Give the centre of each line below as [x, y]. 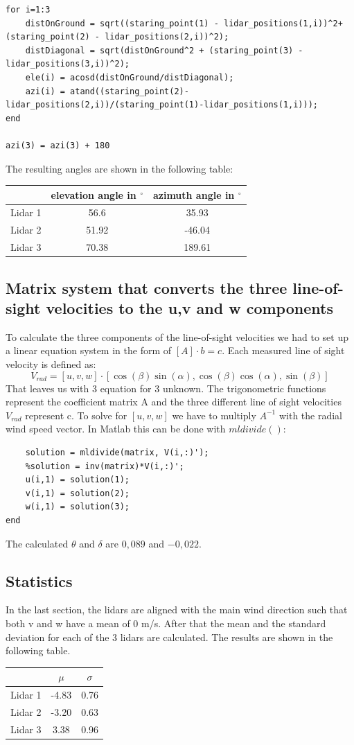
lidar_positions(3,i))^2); [68, 64]
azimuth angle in [194, 194]
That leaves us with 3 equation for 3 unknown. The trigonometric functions [166, 388]
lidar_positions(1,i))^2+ [283, 23]
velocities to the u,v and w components [189, 308]
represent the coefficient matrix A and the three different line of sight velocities [174, 402]
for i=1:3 [28, 10]
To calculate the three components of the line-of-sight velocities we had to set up [177, 336]
